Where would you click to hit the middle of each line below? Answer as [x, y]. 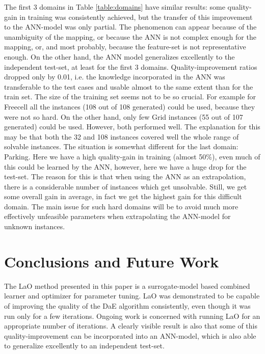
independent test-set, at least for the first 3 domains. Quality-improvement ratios [131, 66]
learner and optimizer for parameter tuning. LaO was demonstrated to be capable [132, 296]
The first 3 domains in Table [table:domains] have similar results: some [115, 7]
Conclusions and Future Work [112, 261]
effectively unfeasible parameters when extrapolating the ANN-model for [117, 216]
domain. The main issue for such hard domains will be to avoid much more [121, 206]
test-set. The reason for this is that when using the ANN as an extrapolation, [125, 176]
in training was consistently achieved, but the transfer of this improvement [136, 17]
